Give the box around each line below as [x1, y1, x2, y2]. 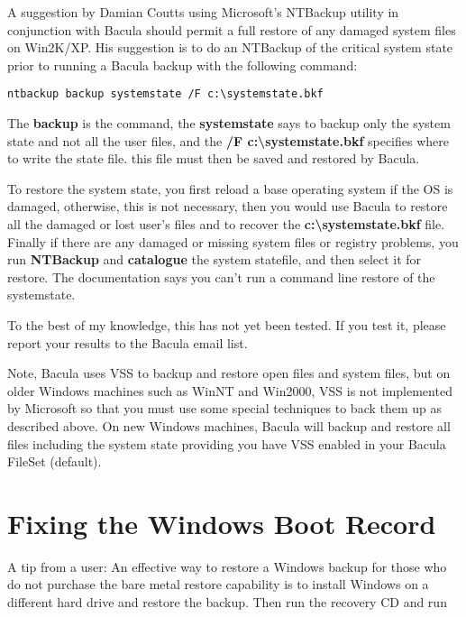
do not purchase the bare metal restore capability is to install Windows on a [7, 575, 429, 594]
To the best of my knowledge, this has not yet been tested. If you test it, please [7, 315, 446, 334]
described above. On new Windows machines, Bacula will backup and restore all [7, 416, 451, 435]
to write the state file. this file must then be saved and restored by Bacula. [7, 149, 420, 168]
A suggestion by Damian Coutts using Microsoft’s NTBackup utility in [7, 3, 399, 21]
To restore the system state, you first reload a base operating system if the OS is [7, 179, 453, 198]
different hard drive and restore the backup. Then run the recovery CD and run [7, 593, 447, 612]
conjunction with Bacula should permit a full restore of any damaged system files [7, 20, 456, 39]
